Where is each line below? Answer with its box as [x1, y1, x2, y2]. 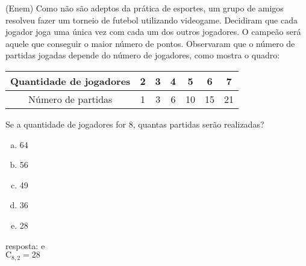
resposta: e [5, 239, 45, 252]
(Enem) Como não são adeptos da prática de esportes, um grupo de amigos [5, 2, 284, 14]
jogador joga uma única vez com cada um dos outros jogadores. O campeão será [5, 25, 301, 38]
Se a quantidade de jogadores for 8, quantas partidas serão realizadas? [5, 117, 264, 130]
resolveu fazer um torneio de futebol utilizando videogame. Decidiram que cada [5, 13, 298, 26]
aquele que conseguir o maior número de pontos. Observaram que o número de [5, 37, 295, 49]
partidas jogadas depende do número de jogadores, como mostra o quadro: [5, 49, 280, 61]
